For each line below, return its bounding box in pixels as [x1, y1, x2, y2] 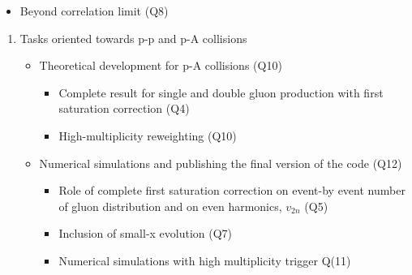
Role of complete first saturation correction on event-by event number [58, 182, 406, 199]
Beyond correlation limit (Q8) [19, 2, 169, 19]
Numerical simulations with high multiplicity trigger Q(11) [58, 251, 351, 269]
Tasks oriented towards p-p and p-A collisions [19, 29, 247, 46]
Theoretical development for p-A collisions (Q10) [39, 57, 282, 74]
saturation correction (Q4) [58, 100, 190, 117]
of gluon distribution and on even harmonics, [58, 197, 282, 214]
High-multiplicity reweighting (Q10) [58, 127, 237, 144]
